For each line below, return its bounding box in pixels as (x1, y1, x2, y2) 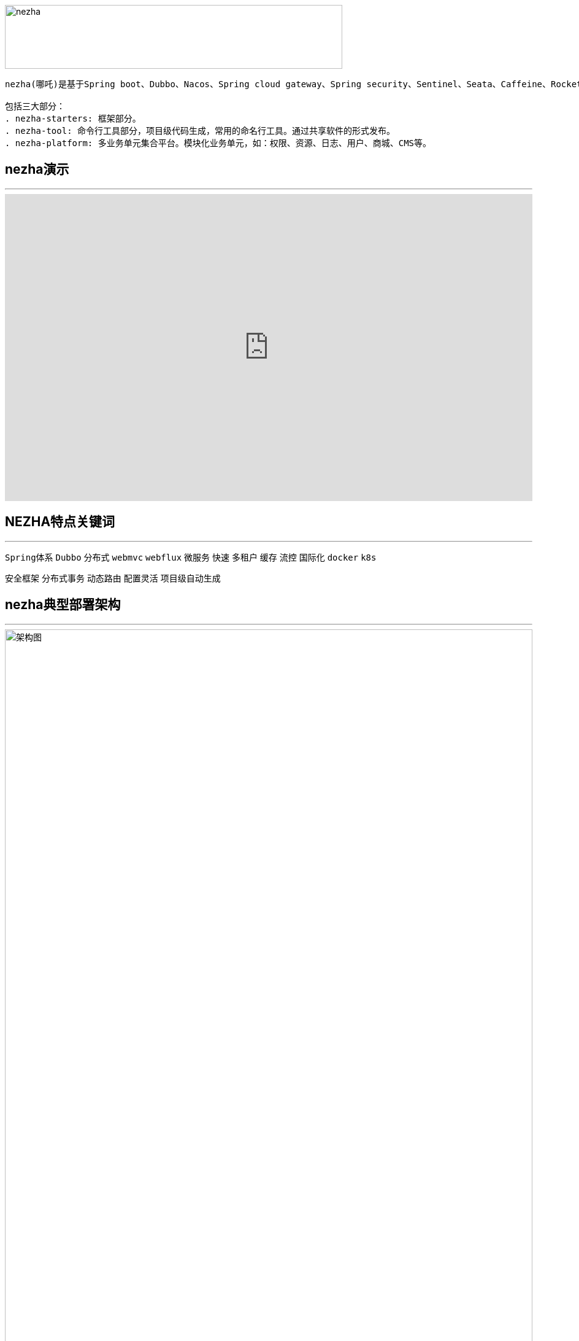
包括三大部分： (5, 101, 65, 111)
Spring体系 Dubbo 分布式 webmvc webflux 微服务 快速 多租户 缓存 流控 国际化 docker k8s (5, 552, 377, 562)
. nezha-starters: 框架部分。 (5, 114, 141, 123)
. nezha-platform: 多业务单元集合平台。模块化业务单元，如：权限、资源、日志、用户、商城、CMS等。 (5, 138, 432, 148)
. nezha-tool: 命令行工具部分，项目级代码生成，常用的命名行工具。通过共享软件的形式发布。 (5, 126, 395, 136)
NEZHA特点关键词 (5, 514, 115, 530)
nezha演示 (5, 161, 69, 177)
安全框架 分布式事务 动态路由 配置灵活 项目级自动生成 (5, 573, 221, 583)
